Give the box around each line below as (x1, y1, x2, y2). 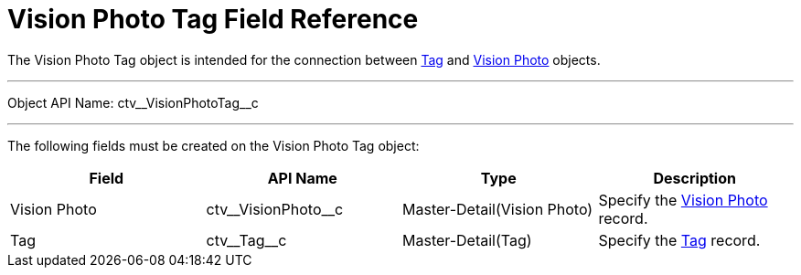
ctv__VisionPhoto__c (206, 199, 344, 218)
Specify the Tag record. (598, 230, 761, 249)
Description (653, 168, 736, 187)
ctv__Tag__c (206, 230, 287, 249)
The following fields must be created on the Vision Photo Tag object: (7, 137, 420, 153)
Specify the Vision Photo (598, 190, 768, 209)
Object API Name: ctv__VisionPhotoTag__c (7, 94, 259, 111)
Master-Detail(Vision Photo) (402, 199, 593, 218)
